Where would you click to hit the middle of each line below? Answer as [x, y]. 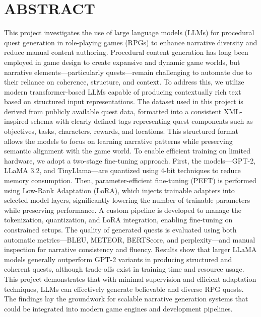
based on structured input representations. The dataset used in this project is [124, 101]
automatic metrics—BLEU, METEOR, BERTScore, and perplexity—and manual [130, 239]
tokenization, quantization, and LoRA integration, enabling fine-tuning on [118, 220]
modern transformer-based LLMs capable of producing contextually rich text [123, 91]
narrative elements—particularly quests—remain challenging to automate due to [128, 72]
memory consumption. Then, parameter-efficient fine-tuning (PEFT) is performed [130, 180]
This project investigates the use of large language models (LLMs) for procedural [129, 32]
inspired [16, 121]
